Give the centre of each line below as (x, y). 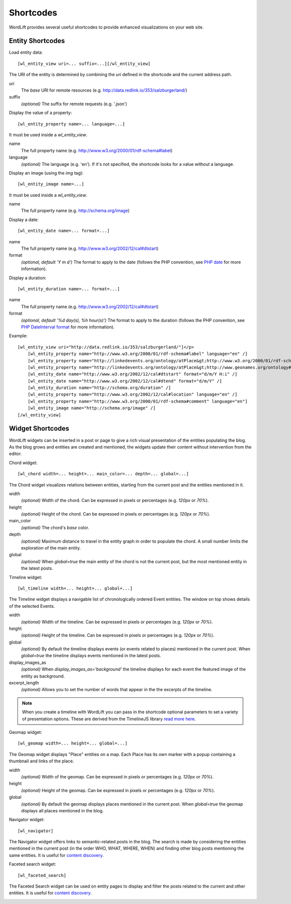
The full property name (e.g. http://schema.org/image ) (75, 210)
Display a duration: (28, 278)
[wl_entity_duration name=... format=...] (69, 289)
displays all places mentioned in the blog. (62, 810)
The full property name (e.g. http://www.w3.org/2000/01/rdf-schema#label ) (97, 150)
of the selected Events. (32, 606)
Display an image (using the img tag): (46, 173)
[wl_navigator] (36, 831)
